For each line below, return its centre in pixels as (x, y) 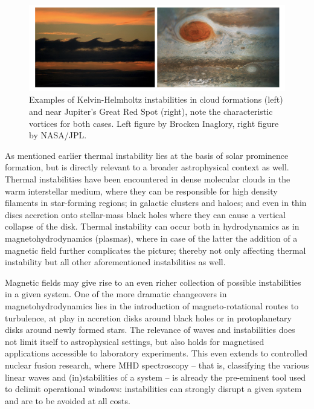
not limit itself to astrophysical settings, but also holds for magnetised (135, 341)
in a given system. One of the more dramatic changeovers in (116, 294)
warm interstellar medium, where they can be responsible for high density (141, 191)
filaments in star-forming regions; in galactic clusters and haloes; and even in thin (156, 203)
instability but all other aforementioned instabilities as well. (115, 262)
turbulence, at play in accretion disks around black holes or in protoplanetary (148, 317)
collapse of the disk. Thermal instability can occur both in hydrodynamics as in (152, 226)
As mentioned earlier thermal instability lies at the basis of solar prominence (147, 155)
